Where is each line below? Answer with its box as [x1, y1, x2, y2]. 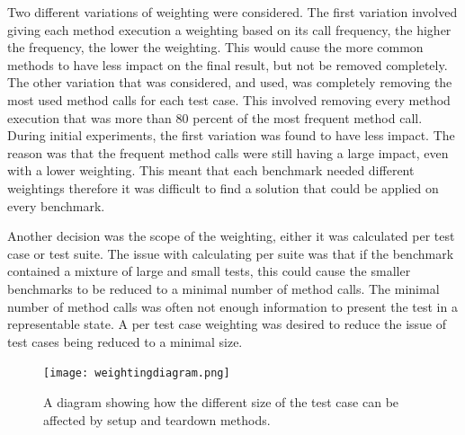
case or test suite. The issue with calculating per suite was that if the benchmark [7, 244, 454, 262]
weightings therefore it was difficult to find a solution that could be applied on [7, 178, 439, 197]
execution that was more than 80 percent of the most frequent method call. [7, 108, 423, 127]
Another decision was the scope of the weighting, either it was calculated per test [7, 226, 455, 245]
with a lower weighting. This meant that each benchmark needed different [7, 161, 415, 180]
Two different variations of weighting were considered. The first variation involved [7, 3, 458, 21]
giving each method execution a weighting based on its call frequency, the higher [7, 20, 452, 39]
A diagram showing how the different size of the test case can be [43, 392, 399, 411]
